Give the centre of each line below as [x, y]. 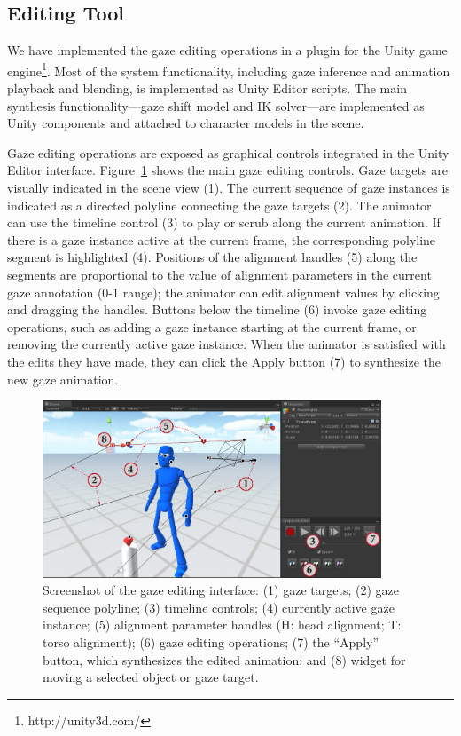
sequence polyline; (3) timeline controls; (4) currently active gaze [219, 607]
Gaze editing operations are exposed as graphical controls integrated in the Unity [228, 152]
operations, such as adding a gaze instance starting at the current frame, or [212, 326]
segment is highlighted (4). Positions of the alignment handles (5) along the [212, 257]
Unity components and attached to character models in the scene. [186, 123]
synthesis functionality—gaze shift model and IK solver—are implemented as [216, 105]
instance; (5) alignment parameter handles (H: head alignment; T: [222, 625]
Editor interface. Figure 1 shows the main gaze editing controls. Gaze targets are [227, 170]
